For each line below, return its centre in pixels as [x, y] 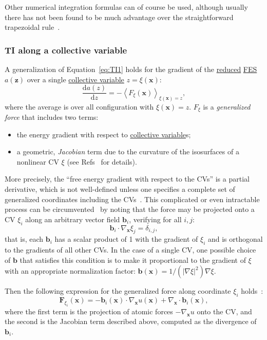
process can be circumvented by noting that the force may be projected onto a [130, 209]
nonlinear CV [38, 161]
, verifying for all [155, 219]
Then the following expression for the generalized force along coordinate [118, 291]
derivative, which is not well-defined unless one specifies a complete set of [120, 189]
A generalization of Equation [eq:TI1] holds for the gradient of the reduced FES [131, 69]
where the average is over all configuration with [79, 106]
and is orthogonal [235, 239]
